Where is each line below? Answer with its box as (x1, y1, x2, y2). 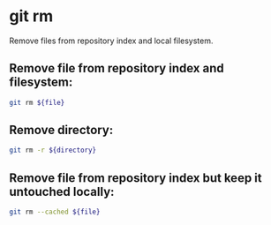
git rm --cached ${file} (9, 207, 101, 217)
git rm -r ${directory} (9, 146, 97, 155)
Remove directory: (9, 123, 114, 138)
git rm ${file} (9, 98, 65, 107)
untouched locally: (9, 184, 115, 199)
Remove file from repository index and (9, 61, 224, 76)
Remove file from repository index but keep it (9, 170, 262, 185)
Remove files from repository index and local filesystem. (9, 35, 214, 46)
